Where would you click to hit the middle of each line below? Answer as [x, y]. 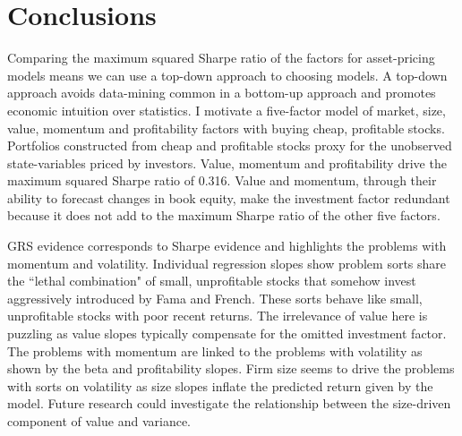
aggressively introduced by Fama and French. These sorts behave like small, [215, 298]
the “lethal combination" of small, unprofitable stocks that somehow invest [212, 281]
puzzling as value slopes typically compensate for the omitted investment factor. [227, 333]
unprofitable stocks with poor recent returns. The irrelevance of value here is [218, 316]
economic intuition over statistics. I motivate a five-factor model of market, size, [227, 110]
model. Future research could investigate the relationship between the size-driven [229, 403]
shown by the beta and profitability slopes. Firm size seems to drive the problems [231, 368]
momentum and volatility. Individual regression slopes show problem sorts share [227, 263]
